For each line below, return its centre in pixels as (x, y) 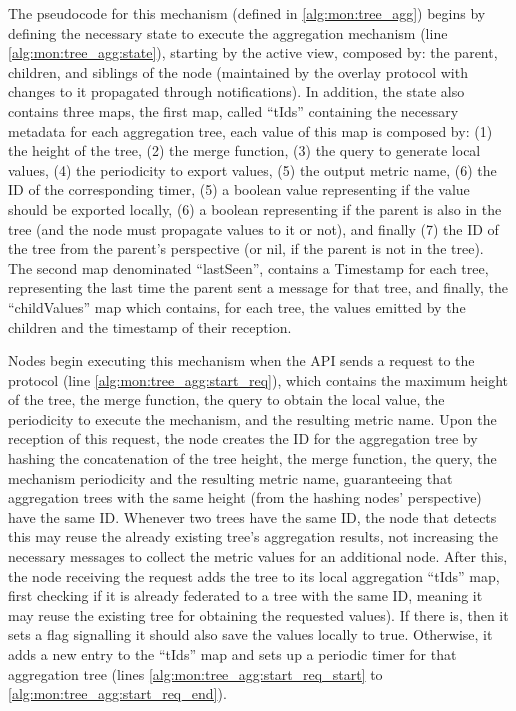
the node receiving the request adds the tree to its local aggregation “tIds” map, (254, 575)
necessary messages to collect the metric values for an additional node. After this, (258, 556)
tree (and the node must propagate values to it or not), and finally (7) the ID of (253, 228)
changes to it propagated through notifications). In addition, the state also (236, 91)
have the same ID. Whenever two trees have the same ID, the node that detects (252, 516)
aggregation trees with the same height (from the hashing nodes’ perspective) (245, 497)
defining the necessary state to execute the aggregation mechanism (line (228, 32)
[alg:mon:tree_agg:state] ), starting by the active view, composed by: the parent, (253, 52)
